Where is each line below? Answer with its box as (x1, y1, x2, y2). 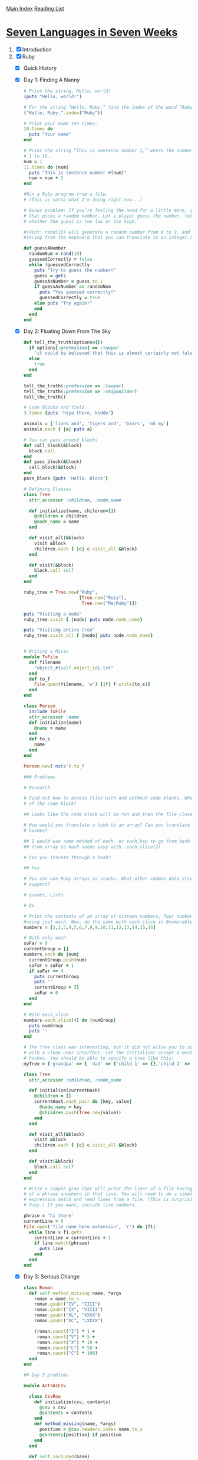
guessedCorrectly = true (39, 295, 101, 301)
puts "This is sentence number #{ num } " (28, 170, 127, 176)
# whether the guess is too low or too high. (23, 218, 137, 224)
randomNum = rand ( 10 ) (28, 251, 82, 257)
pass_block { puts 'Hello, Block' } (23, 475, 108, 481)
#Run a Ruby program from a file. (23, 192, 108, 198)
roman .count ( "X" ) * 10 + (37, 1339, 98, 1345)
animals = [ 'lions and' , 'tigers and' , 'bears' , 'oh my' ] (23, 421, 169, 427)
